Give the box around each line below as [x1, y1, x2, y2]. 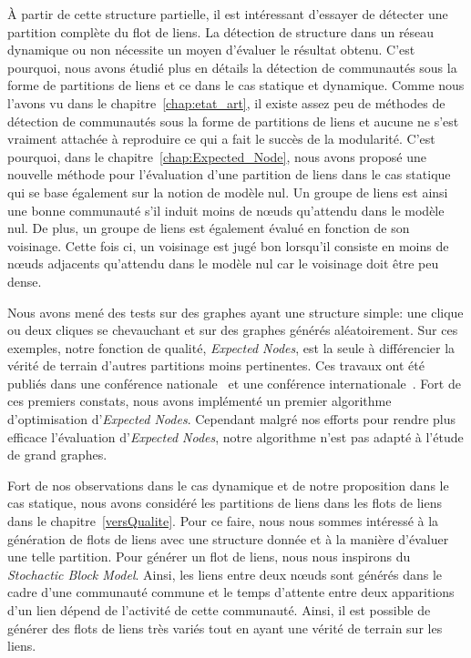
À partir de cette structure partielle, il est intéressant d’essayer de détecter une [7, 5, 448, 23]
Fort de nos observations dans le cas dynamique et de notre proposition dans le [7, 475, 449, 494]
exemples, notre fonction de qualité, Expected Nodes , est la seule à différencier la [7, 338, 456, 357]
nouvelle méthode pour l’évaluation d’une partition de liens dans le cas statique [7, 165, 451, 184]
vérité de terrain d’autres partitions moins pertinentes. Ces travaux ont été [7, 356, 425, 375]
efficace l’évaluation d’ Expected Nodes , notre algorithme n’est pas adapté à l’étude [7, 427, 464, 446]
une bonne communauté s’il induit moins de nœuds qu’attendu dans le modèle [7, 200, 445, 219]
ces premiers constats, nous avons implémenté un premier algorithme [7, 391, 392, 410]
